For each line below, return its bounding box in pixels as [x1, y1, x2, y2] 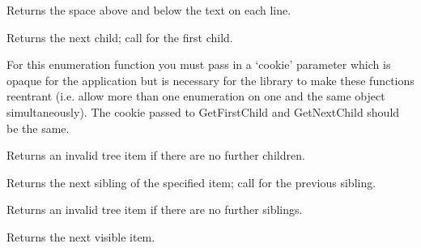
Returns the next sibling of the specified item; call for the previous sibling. [6, 173, 376, 190]
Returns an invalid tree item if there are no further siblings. [6, 201, 303, 218]
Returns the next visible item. [6, 228, 155, 245]
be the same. [6, 119, 70, 136]
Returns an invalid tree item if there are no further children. [6, 147, 305, 164]
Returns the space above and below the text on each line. [6, 2, 291, 18]
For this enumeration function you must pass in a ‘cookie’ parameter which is [6, 56, 391, 73]
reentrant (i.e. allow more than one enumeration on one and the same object [6, 88, 385, 105]
